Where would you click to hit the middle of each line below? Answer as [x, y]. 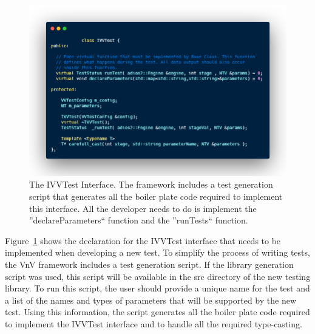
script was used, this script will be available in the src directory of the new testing [158, 276]
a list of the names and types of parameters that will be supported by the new [151, 300]
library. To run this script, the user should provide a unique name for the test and [157, 288]
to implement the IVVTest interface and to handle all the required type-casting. [154, 323]
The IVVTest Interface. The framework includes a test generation [151, 184]
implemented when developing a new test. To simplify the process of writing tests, [157, 252]
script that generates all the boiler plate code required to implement [156, 196]
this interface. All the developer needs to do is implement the [143, 208]
